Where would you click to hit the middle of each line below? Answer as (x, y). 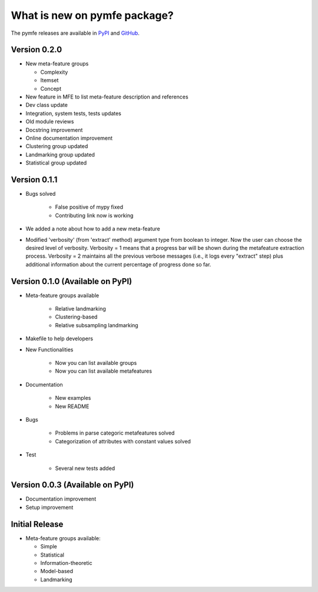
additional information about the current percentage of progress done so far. (118, 264)
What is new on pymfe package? (92, 15)
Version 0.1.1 (34, 180)
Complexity (54, 72)
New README (72, 406)
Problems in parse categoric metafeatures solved (115, 433)
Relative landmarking (80, 309)
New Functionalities (49, 349)
